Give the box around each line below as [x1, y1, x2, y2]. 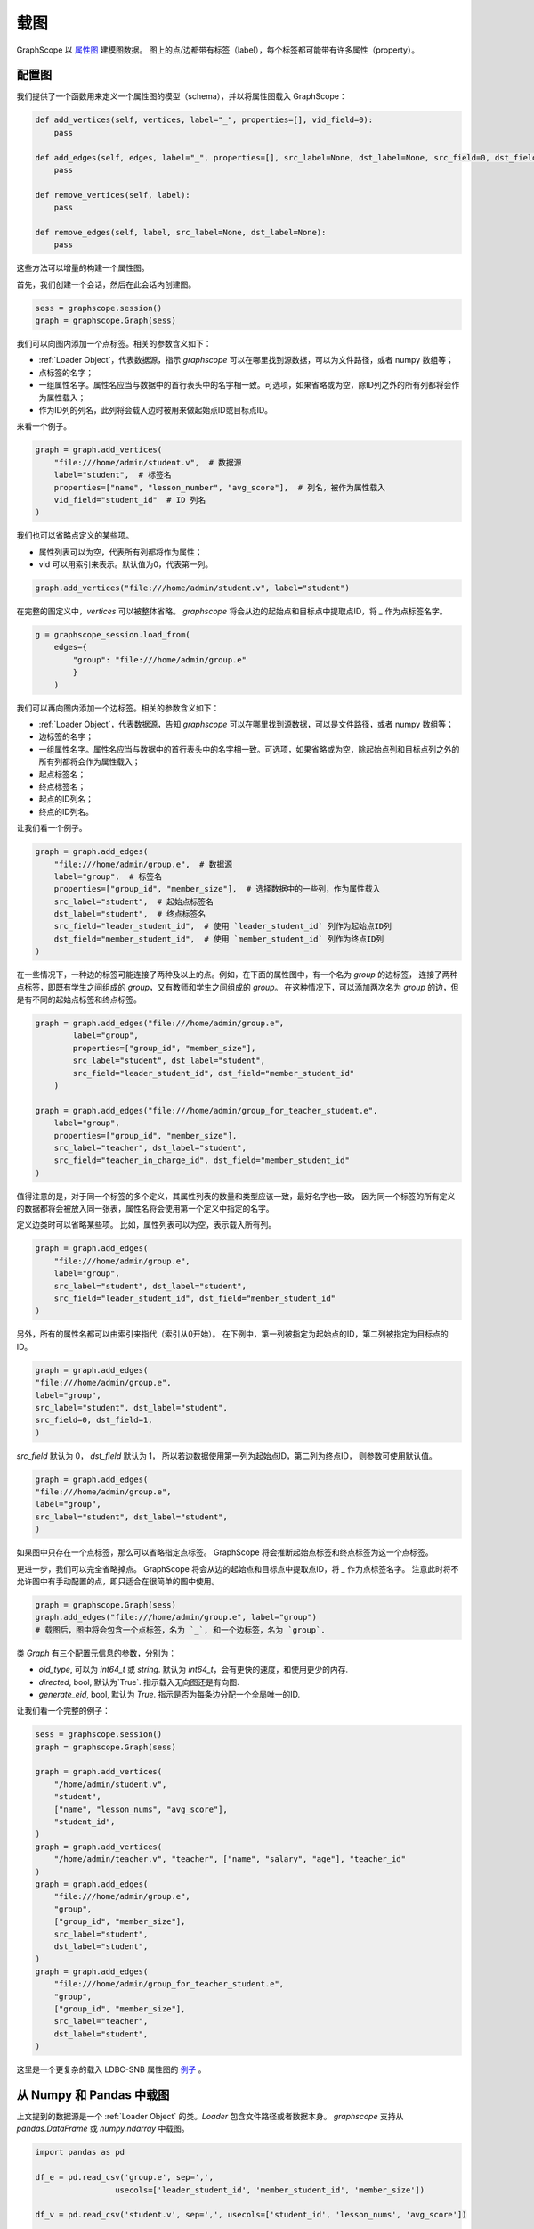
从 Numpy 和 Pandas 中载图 [16, 2087, 170, 2102]
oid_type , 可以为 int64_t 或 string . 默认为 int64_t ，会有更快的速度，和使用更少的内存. [38, 1664, 349, 1675]
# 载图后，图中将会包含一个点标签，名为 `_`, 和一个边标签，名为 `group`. [35, 1624, 326, 1635]
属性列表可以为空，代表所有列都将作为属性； [38, 547, 203, 557]
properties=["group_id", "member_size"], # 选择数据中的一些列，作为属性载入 [53, 884, 381, 894]
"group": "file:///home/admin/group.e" [72, 654, 247, 664]
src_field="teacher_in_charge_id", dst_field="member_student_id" [53, 1156, 351, 1165]
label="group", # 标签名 [53, 871, 163, 882]
